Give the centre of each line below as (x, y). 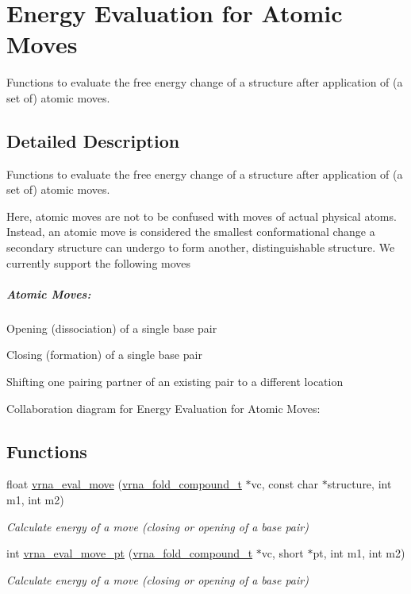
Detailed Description (93, 140)
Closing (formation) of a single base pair (104, 355)
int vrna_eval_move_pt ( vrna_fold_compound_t (130, 553)
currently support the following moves (99, 262)
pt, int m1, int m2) (359, 553)
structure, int (359, 484)
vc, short (282, 553)
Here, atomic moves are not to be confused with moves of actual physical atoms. (202, 216)
